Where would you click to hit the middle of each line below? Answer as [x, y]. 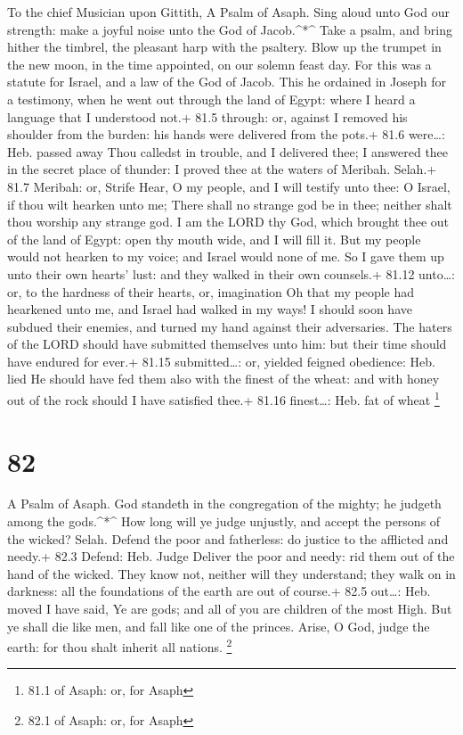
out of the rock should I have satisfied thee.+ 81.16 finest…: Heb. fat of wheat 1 [223, 398]
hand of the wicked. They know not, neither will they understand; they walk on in [231, 573]
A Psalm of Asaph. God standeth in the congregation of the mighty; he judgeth [224, 504]
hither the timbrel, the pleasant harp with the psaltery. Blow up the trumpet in [224, 47]
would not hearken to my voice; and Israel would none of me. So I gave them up [226, 256]
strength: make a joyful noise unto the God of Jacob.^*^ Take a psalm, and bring [230, 29]
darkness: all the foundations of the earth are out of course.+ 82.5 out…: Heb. [219, 591]
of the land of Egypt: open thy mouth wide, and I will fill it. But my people [214, 239]
